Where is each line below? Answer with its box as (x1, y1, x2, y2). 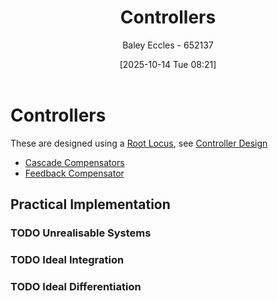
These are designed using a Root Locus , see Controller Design (10, 137, 268, 149)
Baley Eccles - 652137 (122, 39, 214, 51)
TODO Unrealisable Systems (10, 226, 152, 240)
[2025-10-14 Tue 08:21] (119, 58, 217, 70)
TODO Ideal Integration (10, 252, 125, 266)
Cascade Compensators (24, 156, 125, 168)
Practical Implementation (10, 196, 171, 213)
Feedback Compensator (24, 167, 125, 179)
